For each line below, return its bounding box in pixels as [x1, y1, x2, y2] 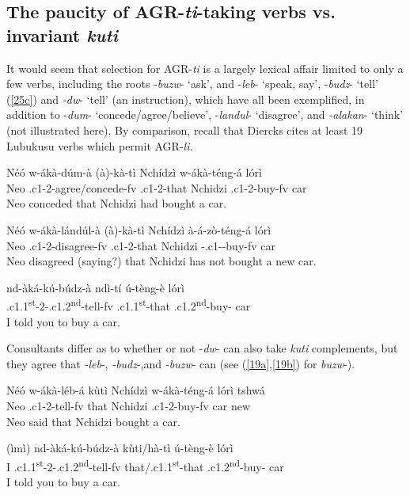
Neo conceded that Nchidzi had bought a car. [6, 195, 227, 211]
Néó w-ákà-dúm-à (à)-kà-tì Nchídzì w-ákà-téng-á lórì [6, 164, 262, 181]
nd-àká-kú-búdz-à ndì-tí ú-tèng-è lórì [6, 279, 184, 295]
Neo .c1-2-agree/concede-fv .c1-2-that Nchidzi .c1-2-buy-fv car [6, 179, 307, 196]
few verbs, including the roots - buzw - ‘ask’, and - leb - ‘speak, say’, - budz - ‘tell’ [6, 75, 378, 92]
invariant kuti [6, 22, 118, 47]
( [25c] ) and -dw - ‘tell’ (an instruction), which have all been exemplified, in [6, 90, 365, 107]
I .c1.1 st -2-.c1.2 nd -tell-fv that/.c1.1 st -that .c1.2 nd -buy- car [6, 455, 284, 474]
